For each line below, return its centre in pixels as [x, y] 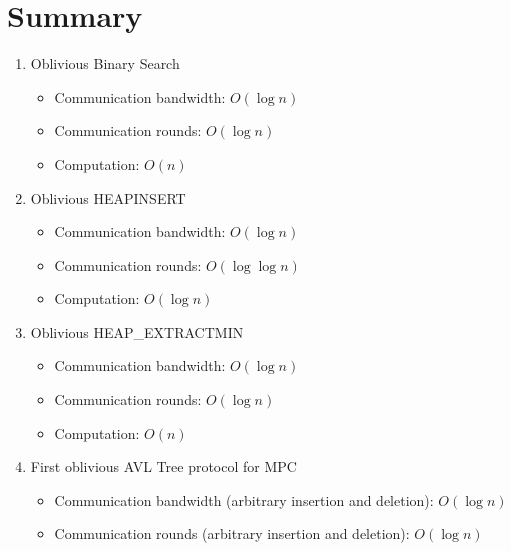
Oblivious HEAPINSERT [108, 197]
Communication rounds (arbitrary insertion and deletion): [232, 533]
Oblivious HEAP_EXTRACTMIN [137, 331]
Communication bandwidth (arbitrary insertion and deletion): [244, 499]
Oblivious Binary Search [105, 63]
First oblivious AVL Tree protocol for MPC [163, 466]
